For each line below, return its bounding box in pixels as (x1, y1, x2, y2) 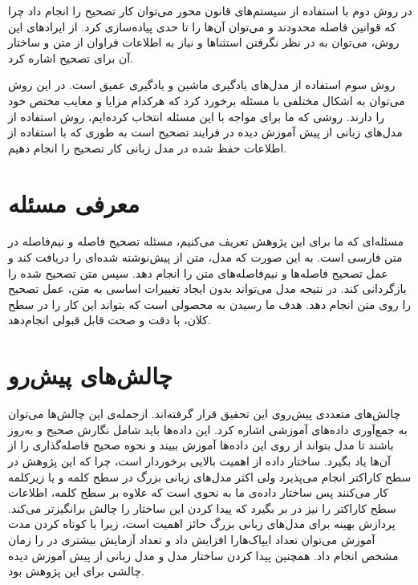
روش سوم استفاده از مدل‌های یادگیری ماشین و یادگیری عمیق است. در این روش (8, 76, 396, 93)
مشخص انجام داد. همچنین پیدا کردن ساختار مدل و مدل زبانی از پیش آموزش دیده (8, 546, 399, 563)
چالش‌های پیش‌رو (8, 359, 172, 392)
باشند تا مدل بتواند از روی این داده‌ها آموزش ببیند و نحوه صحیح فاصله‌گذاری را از (8, 437, 394, 453)
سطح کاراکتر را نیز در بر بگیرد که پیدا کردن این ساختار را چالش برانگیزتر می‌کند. (8, 499, 396, 516)
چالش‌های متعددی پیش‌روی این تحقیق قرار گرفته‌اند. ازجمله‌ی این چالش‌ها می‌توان (8, 405, 401, 422)
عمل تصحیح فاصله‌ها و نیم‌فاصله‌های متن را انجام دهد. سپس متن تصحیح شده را (8, 264, 388, 281)
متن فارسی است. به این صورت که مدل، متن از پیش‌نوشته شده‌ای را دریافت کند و (8, 249, 403, 266)
